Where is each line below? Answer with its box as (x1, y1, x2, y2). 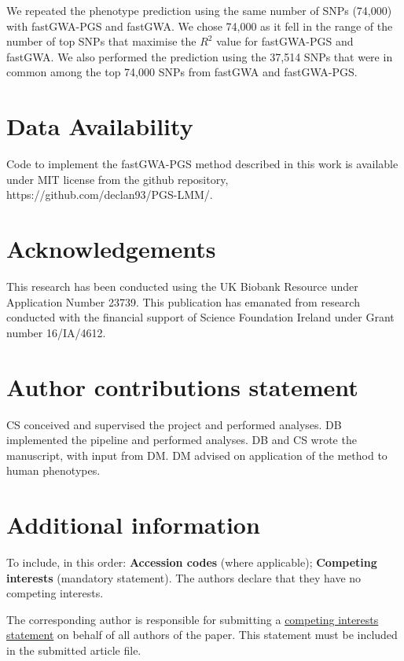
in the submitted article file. (6, 641, 141, 658)
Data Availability (6, 110, 193, 142)
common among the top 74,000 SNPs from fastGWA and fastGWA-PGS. (6, 64, 358, 80)
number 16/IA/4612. (6, 324, 106, 340)
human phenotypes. (6, 462, 101, 479)
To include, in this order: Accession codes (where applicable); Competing (6, 554, 377, 570)
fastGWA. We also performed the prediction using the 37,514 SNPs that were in (6, 48, 393, 64)
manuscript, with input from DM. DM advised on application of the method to (6, 446, 387, 463)
